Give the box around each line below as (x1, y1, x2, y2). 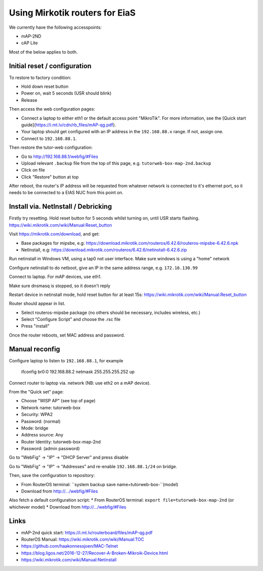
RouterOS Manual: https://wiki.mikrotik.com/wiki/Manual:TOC (21, 536, 145, 542)
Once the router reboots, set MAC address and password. (9, 332, 125, 338)
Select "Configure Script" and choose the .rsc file (21, 316, 121, 322)
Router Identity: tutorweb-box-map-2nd (21, 439, 101, 445)
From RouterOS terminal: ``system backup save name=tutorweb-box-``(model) (21, 481, 179, 487)
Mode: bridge (21, 425, 49, 431)
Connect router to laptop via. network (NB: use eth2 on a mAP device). (9, 380, 151, 386)
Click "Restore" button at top (21, 174, 79, 180)
